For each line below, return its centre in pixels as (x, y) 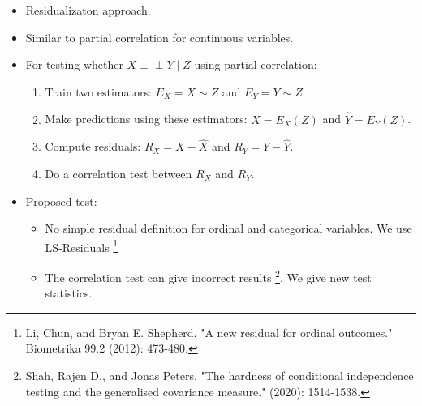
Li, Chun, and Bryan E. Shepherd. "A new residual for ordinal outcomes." (209, 332)
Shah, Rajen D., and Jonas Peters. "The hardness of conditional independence (220, 375)
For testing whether (74, 64)
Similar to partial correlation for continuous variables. (159, 37)
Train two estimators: (98, 91)
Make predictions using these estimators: (146, 119)
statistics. (69, 293)
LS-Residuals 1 (82, 246)
